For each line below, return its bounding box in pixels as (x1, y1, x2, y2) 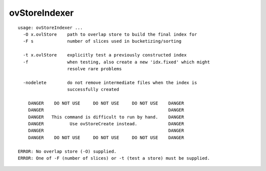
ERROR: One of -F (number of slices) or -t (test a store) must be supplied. (18, 155, 210, 161)
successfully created (67, 86, 119, 92)
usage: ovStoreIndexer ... (18, 25, 83, 30)
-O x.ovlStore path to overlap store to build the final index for (23, 31, 197, 37)
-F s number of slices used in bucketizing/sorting (23, 38, 182, 44)
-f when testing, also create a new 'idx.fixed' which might (23, 59, 210, 65)
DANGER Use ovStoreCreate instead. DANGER (28, 121, 184, 127)
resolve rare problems (67, 66, 122, 71)
